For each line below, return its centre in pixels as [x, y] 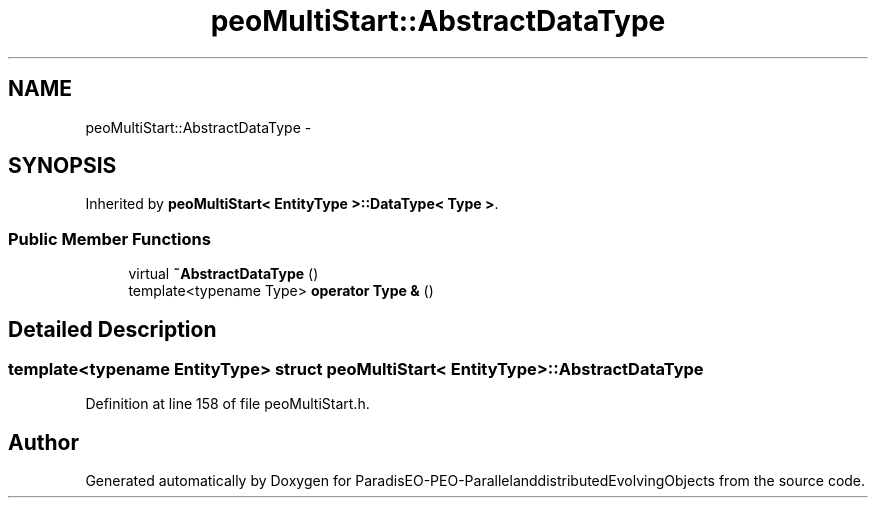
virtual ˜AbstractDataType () [223, 274]
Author [43, 442]
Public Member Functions [109, 238]
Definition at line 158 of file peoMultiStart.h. [227, 404]
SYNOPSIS [62, 166]
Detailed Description [112, 329]
